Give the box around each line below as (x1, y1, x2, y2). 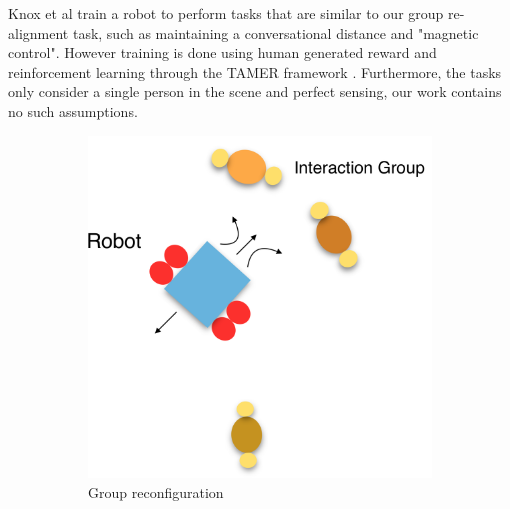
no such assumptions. (8, 100, 138, 121)
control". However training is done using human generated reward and (8, 42, 437, 63)
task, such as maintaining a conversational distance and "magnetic (72, 22, 479, 43)
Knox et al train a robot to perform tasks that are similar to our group (8, 3, 444, 23)
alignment (8, 22, 69, 43)
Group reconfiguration (88, 481, 224, 502)
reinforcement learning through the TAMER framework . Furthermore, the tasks (8, 61, 502, 82)
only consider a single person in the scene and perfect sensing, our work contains (8, 81, 502, 102)
